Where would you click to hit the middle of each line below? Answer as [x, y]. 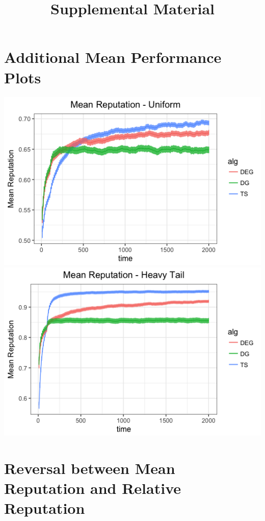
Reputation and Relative [93, 488]
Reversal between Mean [90, 468]
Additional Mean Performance [113, 57]
